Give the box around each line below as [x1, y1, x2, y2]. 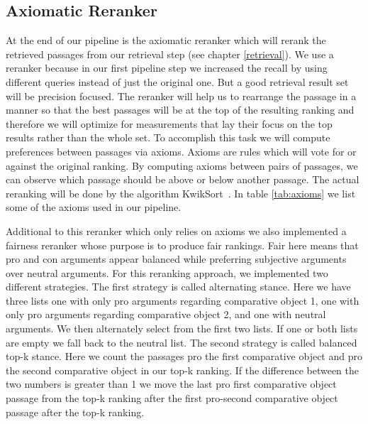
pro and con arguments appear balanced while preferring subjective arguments [6, 251, 347, 266]
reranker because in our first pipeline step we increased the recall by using [6, 60, 328, 75]
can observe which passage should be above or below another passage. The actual [6, 172, 359, 187]
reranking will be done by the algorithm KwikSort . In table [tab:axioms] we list [6, 185, 356, 200]
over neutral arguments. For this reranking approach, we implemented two [6, 265, 328, 280]
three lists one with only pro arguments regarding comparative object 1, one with [6, 293, 359, 308]
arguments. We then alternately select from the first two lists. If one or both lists [6, 321, 358, 336]
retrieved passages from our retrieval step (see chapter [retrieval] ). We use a [6, 46, 334, 61]
